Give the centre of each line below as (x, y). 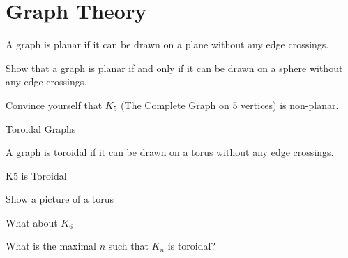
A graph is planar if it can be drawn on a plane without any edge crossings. (167, 44)
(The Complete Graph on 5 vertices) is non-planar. (230, 105)
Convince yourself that (54, 105)
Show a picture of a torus (60, 199)
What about (32, 222)
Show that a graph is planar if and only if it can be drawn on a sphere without (174, 67)
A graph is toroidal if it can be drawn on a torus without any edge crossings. (170, 152)
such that (128, 246)
